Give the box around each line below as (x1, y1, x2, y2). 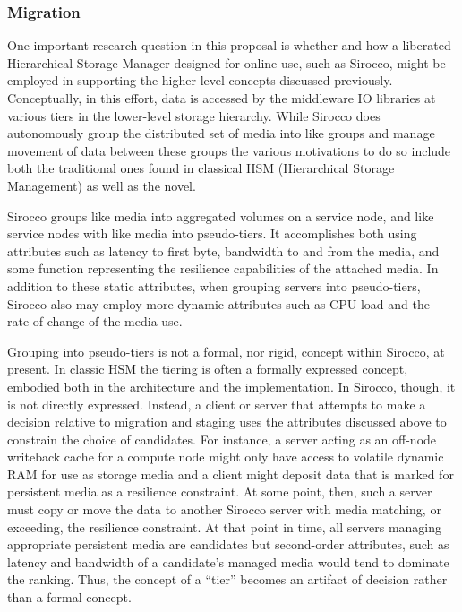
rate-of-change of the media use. (7, 312, 183, 331)
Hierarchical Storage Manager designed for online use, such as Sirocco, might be (7, 53, 446, 72)
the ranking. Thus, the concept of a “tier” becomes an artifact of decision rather (7, 570, 448, 589)
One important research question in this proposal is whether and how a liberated (7, 36, 451, 55)
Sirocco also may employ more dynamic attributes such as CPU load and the (7, 294, 430, 313)
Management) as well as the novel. (7, 176, 196, 194)
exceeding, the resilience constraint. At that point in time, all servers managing (7, 517, 442, 536)
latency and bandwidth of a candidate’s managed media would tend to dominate (7, 552, 449, 571)
